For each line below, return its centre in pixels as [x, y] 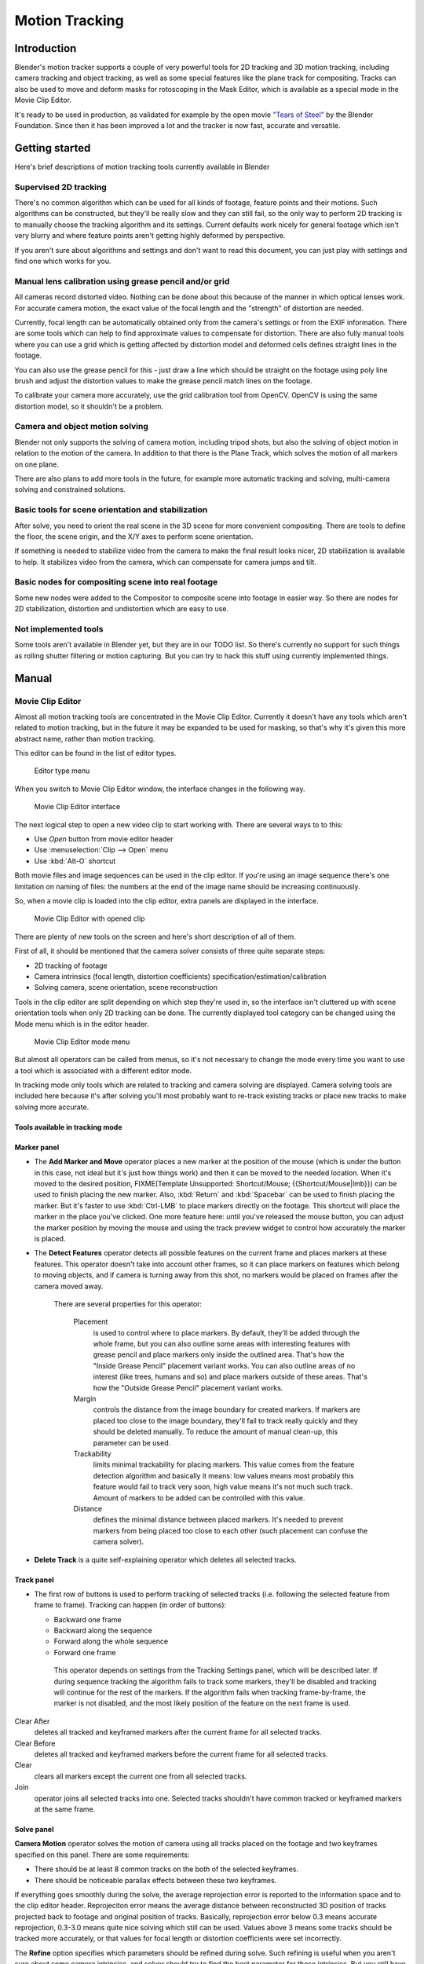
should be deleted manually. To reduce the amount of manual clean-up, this [215, 1432]
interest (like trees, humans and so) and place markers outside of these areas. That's [230, 1377]
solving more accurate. [52, 1107]
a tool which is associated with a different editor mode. [103, 1070]
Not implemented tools [59, 628]
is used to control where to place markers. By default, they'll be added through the [227, 1332]
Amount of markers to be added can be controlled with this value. [199, 1497]
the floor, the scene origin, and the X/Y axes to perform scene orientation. [134, 536]
